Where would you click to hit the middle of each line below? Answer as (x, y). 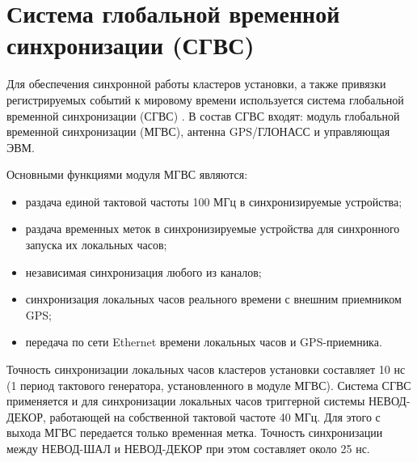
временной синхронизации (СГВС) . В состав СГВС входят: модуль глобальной (203, 115)
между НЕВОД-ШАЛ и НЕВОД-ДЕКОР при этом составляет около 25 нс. (188, 448)
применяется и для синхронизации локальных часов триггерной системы (186, 401)
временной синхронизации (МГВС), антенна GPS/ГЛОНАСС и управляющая (198, 131)
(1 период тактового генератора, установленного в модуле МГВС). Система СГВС (209, 385)
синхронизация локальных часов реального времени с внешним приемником (213, 299)
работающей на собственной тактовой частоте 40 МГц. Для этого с (215, 416)
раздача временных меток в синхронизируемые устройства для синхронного (213, 229)
